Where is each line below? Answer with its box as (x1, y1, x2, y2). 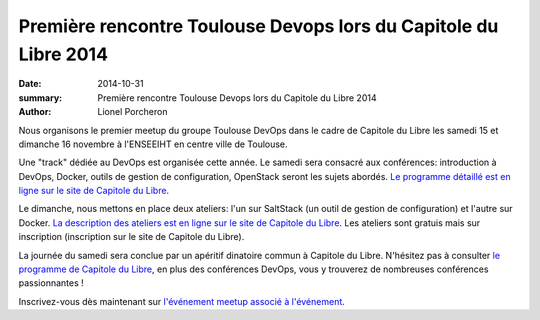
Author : (18, 106, 52, 118)
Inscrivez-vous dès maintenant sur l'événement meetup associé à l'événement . (18, 295, 345, 307)
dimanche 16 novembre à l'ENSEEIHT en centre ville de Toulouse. (18, 138, 289, 150)
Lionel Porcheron (97, 106, 168, 118)
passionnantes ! (18, 277, 84, 289)
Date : (18, 78, 42, 90)
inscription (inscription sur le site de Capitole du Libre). (18, 231, 245, 243)
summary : (18, 91, 63, 104)
